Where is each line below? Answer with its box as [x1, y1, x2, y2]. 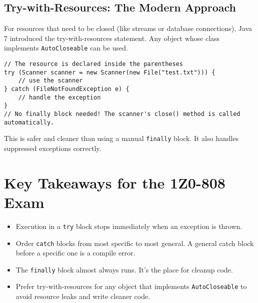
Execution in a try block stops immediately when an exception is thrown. [15, 220, 242, 231]
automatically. [4, 118, 54, 126]
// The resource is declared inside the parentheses [4, 60, 183, 68]
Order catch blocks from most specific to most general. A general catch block [15, 237, 254, 248]
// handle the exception [18, 93, 101, 101]
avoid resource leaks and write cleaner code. [15, 291, 150, 301]
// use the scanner [18, 77, 83, 84]
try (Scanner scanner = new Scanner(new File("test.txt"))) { [4, 68, 215, 76]
